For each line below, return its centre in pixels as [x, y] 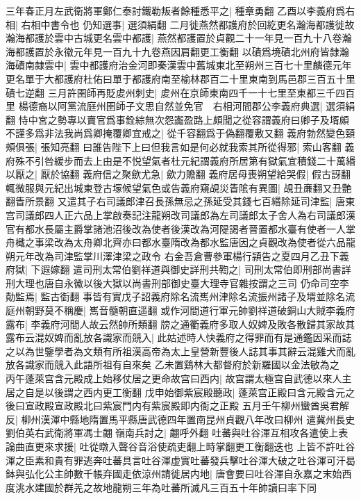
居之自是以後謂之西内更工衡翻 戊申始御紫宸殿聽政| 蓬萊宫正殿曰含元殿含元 [176, 392]
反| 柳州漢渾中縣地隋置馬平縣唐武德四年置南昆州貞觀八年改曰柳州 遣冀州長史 [180, 419]
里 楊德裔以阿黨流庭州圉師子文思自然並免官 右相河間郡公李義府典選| [164, 106]
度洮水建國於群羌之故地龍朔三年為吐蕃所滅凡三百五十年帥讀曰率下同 [161, 487]
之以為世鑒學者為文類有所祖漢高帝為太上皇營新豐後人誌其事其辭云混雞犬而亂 [180, 351]
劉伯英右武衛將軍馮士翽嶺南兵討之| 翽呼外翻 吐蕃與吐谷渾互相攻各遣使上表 [177, 433]
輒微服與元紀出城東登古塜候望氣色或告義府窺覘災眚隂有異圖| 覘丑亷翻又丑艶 [179, 187]
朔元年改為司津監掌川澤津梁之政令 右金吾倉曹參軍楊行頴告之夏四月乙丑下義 [177, 255]
